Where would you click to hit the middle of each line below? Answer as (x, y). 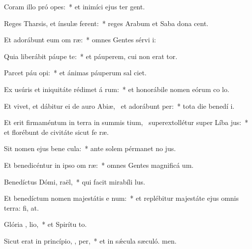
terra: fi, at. (21, 207)
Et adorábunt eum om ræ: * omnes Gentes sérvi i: (80, 40)
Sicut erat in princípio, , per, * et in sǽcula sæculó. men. (90, 240)
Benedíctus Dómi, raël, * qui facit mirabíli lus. (75, 181)
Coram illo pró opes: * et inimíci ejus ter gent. (75, 6)
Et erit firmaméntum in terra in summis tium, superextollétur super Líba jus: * (126, 122)
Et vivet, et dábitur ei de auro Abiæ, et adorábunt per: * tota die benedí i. (119, 106)
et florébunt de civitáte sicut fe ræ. (56, 132)
